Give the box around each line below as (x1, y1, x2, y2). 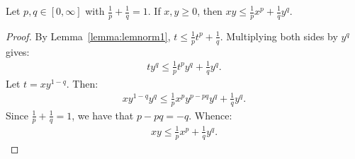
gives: (6, 44, 30, 59)
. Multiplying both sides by (220, 28, 338, 43)
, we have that (72, 107, 134, 122)
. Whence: (188, 107, 232, 122)
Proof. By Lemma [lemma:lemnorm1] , (6, 28, 171, 43)
